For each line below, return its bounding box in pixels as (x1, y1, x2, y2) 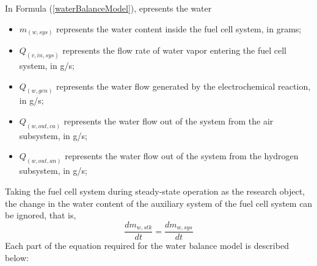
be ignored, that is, (5, 209, 76, 221)
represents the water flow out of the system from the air (64, 115, 274, 128)
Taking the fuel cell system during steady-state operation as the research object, (5, 184, 305, 197)
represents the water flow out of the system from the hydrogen (65, 149, 299, 162)
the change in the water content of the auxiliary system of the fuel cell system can (5, 196, 313, 209)
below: (5, 251, 29, 264)
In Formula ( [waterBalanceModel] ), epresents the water (5, 2, 212, 14)
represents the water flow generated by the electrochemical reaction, (56, 79, 311, 92)
